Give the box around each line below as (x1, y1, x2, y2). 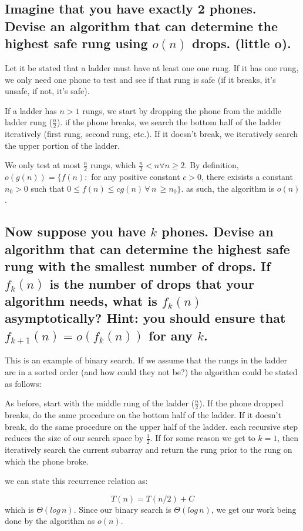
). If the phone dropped (199, 397, 284, 409)
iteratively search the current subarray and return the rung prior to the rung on (5, 443, 292, 455)
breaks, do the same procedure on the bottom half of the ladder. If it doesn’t (5, 408, 281, 420)
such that (31, 182, 65, 194)
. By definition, (184, 159, 239, 171)
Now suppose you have (5, 222, 146, 241)
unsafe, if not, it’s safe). (5, 85, 90, 97)
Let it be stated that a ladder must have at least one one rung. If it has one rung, (5, 61, 299, 74)
